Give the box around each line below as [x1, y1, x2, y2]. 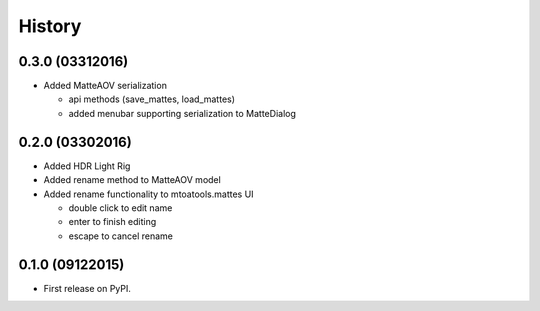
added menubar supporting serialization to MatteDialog [68, 107, 297, 119]
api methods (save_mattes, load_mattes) [68, 93, 235, 105]
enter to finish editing [68, 216, 157, 228]
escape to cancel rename [68, 230, 174, 242]
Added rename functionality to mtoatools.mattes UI [43, 188, 254, 200]
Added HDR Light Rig [43, 160, 131, 172]
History [18, 15, 82, 37]
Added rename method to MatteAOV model [43, 174, 222, 186]
